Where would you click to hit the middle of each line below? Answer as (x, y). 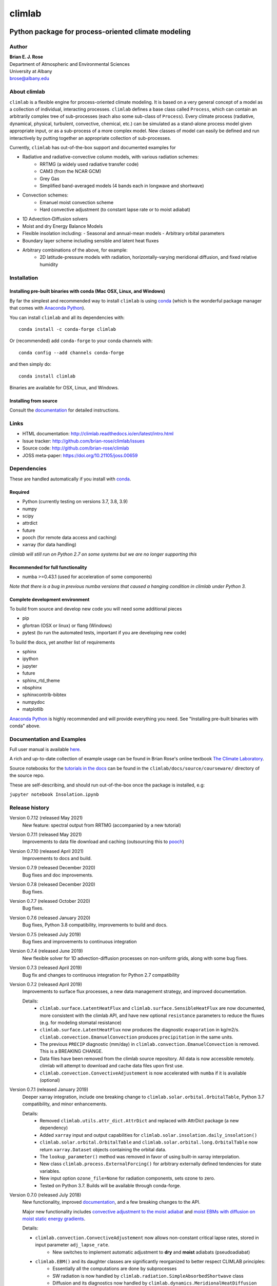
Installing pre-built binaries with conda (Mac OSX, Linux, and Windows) (87, 291)
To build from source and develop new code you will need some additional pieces (96, 609)
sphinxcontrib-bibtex (44, 695)
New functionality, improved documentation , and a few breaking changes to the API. (111, 1202)
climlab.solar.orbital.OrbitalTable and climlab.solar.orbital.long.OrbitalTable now (149, 1142)
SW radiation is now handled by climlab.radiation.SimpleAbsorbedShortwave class (148, 1276)
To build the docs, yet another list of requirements (62, 642)
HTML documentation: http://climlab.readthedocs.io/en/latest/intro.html (98, 434)
